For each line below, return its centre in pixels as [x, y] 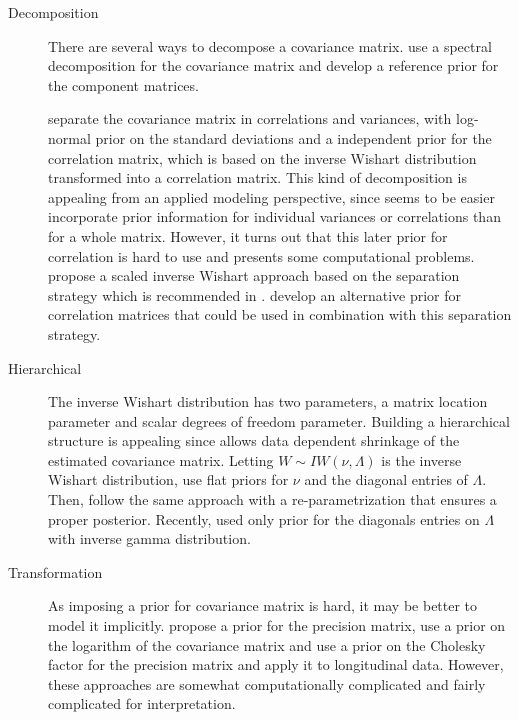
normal [69, 137]
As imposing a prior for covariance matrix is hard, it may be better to [263, 605]
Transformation [55, 571]
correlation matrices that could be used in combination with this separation [280, 314]
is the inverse [421, 459]
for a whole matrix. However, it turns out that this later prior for [248, 235]
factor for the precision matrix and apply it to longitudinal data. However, [276, 664]
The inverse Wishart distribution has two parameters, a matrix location [268, 401]
